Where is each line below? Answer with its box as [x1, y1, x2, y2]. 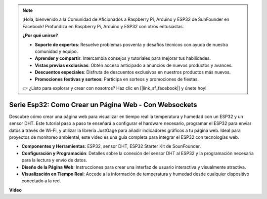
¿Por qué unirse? [22, 33, 58, 39]
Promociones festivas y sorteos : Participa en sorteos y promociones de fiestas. [35, 76, 199, 82]
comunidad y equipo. [35, 48, 78, 54]
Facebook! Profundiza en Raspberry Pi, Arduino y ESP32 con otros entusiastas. [22, 23, 184, 29]
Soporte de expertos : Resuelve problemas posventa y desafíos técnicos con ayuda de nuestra [35, 41, 228, 47]
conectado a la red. [21, 178, 61, 184]
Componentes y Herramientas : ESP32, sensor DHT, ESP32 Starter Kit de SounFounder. [21, 143, 201, 149]
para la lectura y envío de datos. [21, 157, 88, 163]
